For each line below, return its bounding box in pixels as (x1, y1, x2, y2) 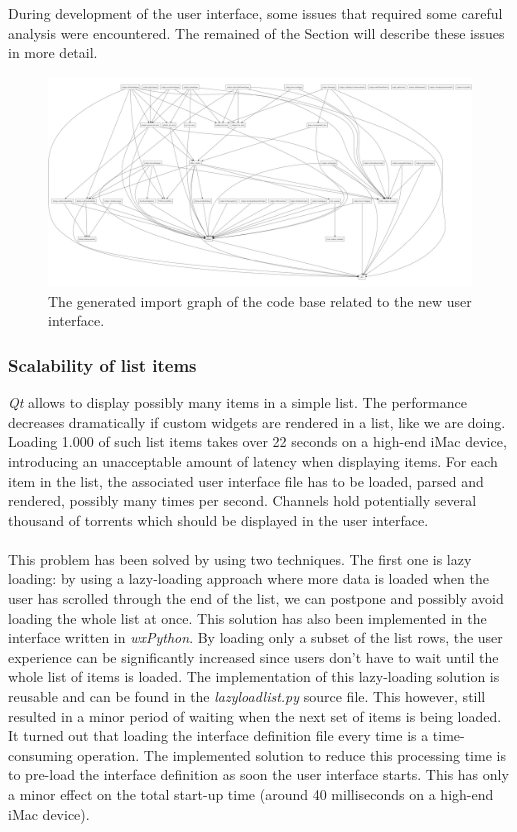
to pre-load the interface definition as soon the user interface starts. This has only (8, 764, 509, 785)
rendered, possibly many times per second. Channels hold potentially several (8, 490, 477, 511)
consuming (8, 744, 73, 765)
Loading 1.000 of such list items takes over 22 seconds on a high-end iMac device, (8, 431, 507, 452)
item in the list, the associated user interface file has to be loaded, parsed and (8, 470, 484, 491)
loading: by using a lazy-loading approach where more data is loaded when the (8, 568, 489, 589)
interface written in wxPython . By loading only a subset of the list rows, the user (8, 627, 503, 648)
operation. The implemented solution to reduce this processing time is (77, 744, 506, 765)
